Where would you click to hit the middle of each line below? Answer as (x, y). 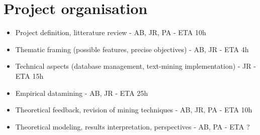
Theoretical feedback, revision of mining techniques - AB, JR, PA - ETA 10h (134, 110)
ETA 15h (29, 76)
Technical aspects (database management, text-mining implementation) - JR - (136, 66)
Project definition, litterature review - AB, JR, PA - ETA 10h (111, 32)
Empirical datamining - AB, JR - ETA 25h (81, 93)
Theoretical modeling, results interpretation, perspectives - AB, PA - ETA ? (133, 126)
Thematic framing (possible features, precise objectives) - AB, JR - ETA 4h (132, 49)
